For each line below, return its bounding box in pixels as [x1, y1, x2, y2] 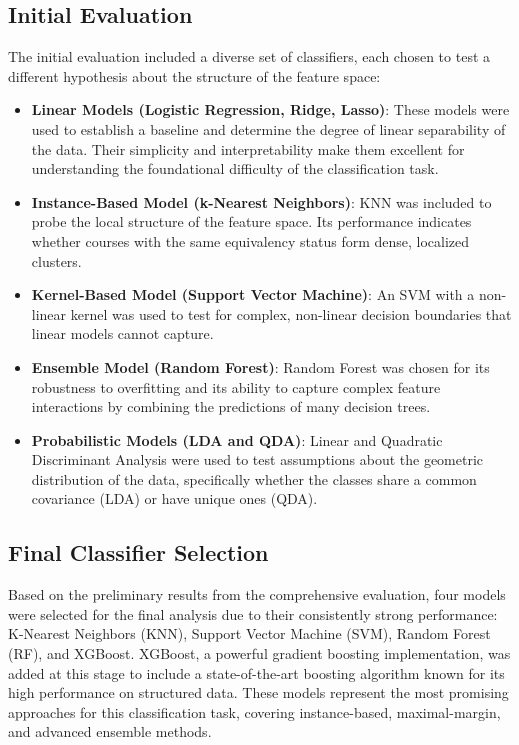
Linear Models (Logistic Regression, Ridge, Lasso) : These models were [31, 99, 510, 120]
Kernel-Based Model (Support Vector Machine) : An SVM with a [31, 284, 475, 305]
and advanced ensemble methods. [8, 721, 212, 742]
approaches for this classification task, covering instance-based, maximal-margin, [8, 701, 501, 722]
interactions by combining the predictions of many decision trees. [31, 396, 431, 417]
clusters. [31, 250, 82, 271]
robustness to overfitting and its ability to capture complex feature [31, 376, 441, 397]
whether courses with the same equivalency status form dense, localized [31, 230, 470, 251]
